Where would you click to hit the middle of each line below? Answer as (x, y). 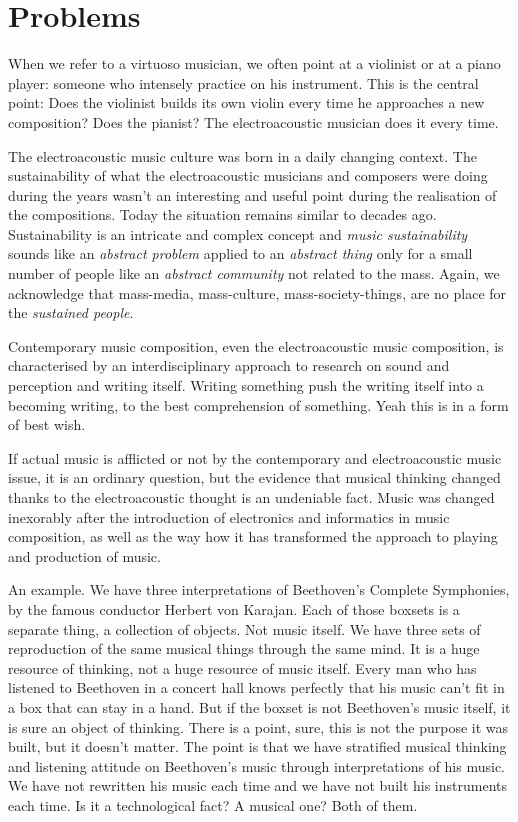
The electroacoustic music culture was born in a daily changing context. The (242, 155)
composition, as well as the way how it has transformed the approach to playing (253, 536)
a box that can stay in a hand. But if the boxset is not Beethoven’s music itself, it (259, 706)
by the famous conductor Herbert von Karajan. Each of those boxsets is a (234, 608)
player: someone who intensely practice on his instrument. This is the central (243, 82)
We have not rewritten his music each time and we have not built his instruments (258, 785)
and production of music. (84, 555)
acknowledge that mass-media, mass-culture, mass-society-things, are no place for (257, 292)
